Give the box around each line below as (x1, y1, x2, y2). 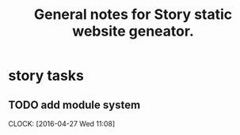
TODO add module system (8, 98, 141, 111)
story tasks (8, 67, 85, 84)
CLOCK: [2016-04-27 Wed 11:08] (8, 119, 116, 128)
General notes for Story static (33, 6, 233, 24)
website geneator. (72, 22, 194, 40)
